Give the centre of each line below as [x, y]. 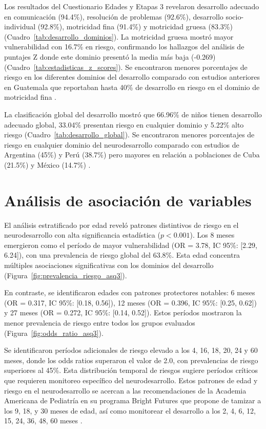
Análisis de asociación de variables [128, 200]
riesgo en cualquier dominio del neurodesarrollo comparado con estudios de [122, 144]
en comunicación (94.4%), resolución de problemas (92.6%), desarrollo [114, 16]
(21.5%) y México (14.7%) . [47, 164]
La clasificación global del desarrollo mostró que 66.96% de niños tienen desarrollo [133, 114]
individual [20, 26]
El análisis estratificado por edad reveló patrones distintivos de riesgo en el [121, 225]
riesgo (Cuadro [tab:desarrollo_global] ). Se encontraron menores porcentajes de [129, 135]
